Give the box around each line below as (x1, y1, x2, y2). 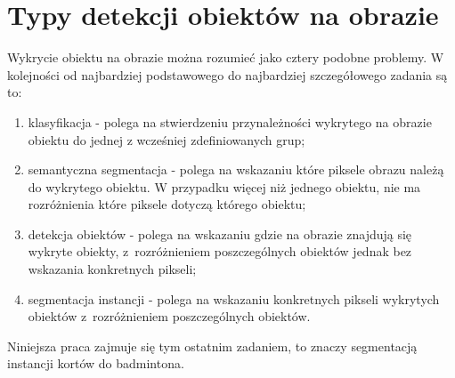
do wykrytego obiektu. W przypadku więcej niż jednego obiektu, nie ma (28, 177, 421, 196)
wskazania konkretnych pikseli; (28, 260, 197, 278)
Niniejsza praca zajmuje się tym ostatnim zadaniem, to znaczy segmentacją (7, 336, 418, 355)
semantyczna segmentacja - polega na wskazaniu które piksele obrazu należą (28, 160, 444, 179)
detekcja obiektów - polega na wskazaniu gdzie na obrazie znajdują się (28, 224, 412, 243)
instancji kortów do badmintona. (7, 354, 184, 373)
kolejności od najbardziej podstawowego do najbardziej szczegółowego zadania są (7, 65, 448, 84)
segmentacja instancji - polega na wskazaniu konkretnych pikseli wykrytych (28, 289, 440, 308)
